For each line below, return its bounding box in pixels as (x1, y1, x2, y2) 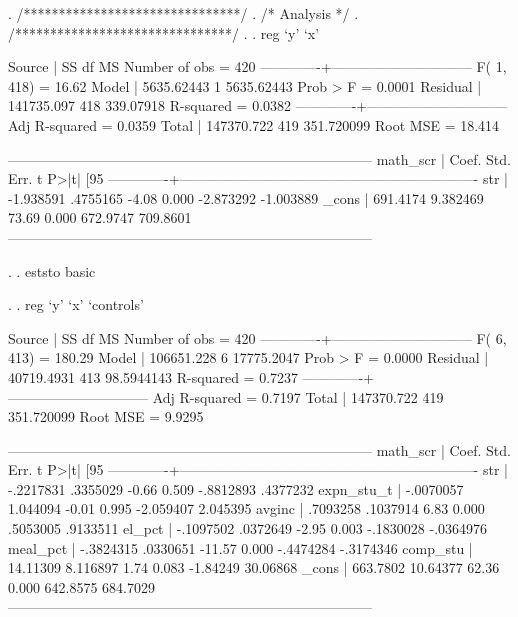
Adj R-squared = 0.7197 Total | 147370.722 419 (152, 386, 444, 407)
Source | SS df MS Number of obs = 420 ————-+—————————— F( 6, (8, 327, 507, 348)
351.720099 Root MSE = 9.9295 (8, 406, 204, 427)
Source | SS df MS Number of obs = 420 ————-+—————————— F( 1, (8, 56, 507, 77)
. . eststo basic (8, 260, 96, 281)
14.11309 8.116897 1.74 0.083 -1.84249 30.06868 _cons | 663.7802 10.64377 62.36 (8, 557, 500, 578)
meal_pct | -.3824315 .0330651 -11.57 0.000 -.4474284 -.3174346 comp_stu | (8, 537, 473, 558)
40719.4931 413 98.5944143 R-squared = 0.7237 (8, 366, 299, 387)
